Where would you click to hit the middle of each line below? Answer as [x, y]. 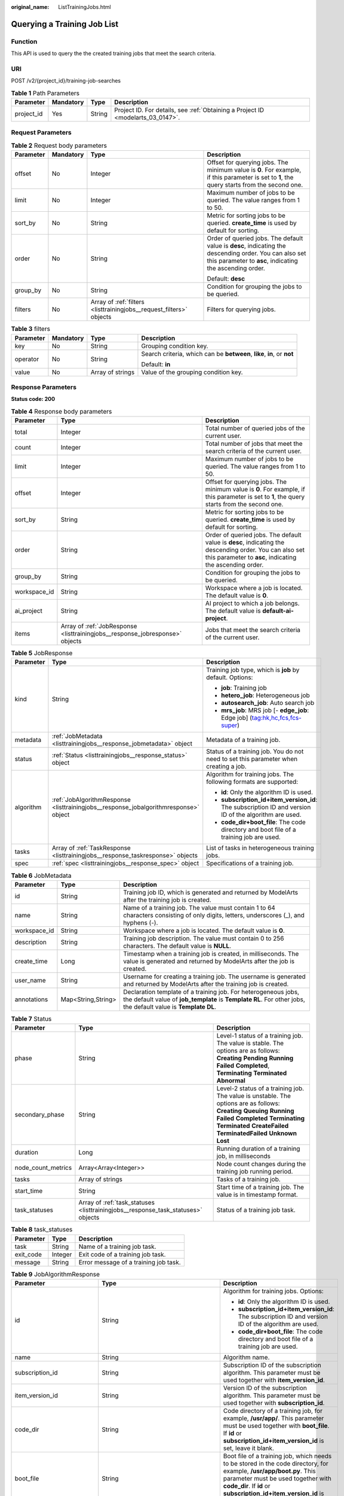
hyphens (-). [141, 923]
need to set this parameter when [252, 759]
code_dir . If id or [247, 1486]
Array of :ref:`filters [117, 302]
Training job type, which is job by [253, 670]
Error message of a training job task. [130, 1262]
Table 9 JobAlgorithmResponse [55, 1274]
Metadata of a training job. [243, 740]
